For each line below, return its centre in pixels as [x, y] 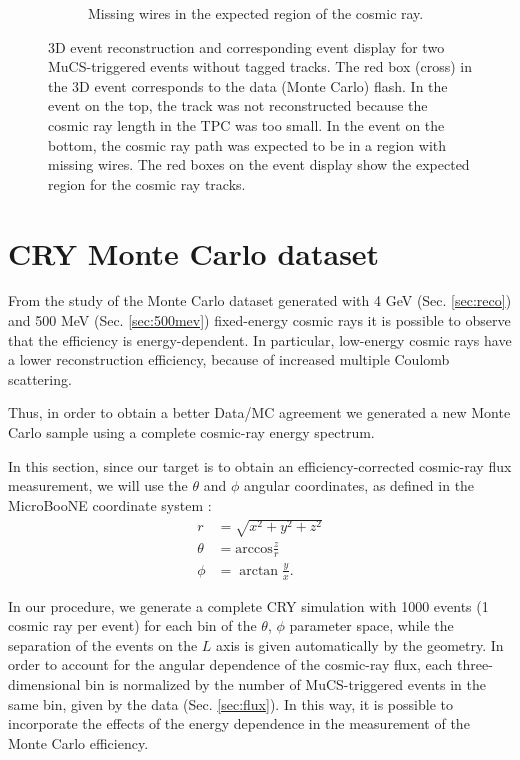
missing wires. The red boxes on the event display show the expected [259, 164]
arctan [259, 570]
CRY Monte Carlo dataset [194, 252]
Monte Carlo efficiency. [78, 742]
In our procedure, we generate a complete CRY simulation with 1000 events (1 [248, 605]
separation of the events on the [103, 644]
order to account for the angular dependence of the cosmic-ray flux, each [230, 664]
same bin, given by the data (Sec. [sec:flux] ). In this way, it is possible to [230, 703]
